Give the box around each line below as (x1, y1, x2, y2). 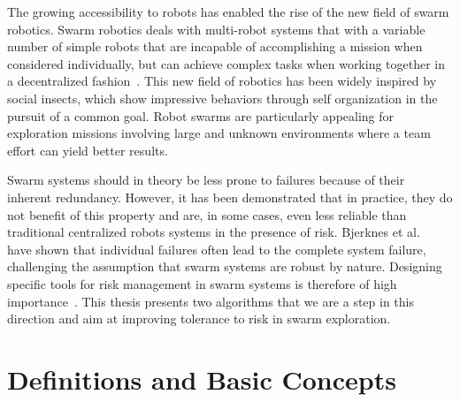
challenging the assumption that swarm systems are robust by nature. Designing (7, 257, 442, 276)
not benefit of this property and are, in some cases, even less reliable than (7, 205, 407, 224)
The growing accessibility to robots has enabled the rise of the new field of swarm (7, 3, 449, 20)
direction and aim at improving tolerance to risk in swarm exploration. (7, 309, 391, 328)
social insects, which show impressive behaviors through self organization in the (7, 88, 438, 107)
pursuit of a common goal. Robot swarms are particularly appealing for (7, 106, 395, 125)
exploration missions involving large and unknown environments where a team (7, 124, 431, 142)
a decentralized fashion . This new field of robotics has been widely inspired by (7, 72, 437, 90)
